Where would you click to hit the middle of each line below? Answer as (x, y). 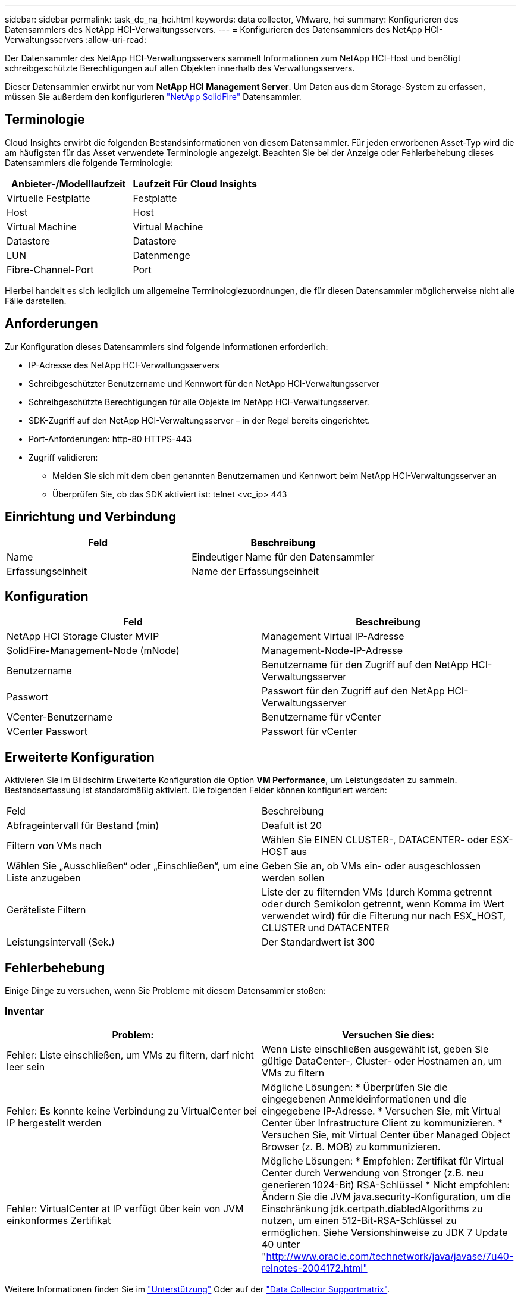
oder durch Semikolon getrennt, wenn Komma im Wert (383, 904)
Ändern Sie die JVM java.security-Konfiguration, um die (386, 1196)
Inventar (25, 1011)
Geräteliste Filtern (46, 910)
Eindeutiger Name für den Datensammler (283, 557)
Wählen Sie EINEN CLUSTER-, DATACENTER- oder (375, 840)
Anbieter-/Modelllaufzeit (69, 184)
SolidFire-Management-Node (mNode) (93, 651)
